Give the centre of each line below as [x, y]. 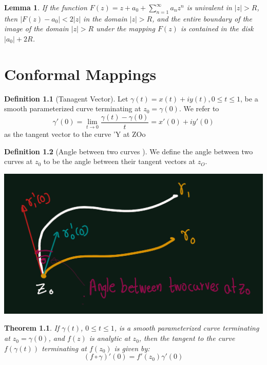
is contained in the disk [217, 28]
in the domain [105, 18]
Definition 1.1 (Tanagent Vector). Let [66, 98]
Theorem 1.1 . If [32, 328]
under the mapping [126, 28]
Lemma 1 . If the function [46, 7]
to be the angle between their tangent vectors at [119, 161]
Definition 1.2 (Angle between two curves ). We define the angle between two [129, 151]
